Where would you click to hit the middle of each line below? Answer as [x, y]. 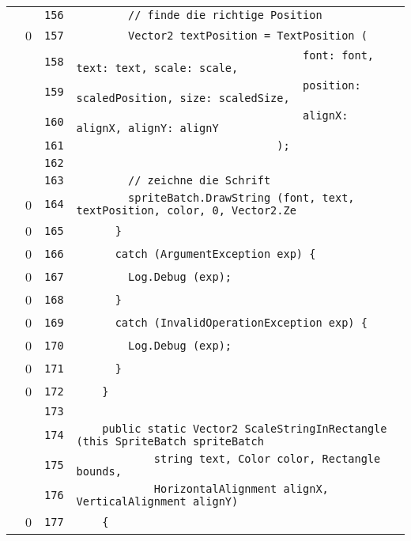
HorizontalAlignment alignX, [241, 489]
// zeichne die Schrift [200, 180]
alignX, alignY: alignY [147, 128]
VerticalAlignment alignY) [157, 501]
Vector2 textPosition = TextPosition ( [248, 35]
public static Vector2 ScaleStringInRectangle [245, 429]
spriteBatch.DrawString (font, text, [241, 198]
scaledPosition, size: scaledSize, [183, 98]
